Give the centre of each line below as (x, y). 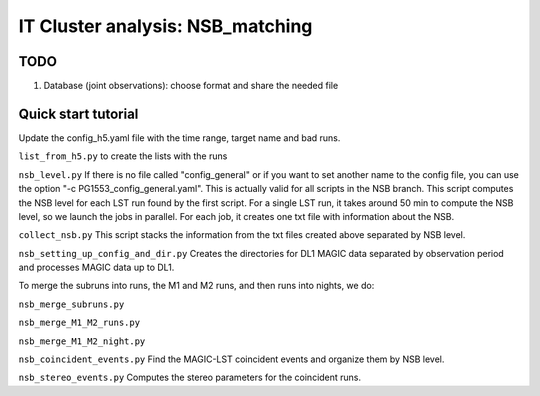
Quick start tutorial (78, 113)
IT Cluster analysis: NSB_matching (165, 26)
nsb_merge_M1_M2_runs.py (79, 323)
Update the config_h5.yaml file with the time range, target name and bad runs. (179, 137)
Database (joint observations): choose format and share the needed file (191, 86)
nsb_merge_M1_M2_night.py (82, 341)
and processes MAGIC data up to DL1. (96, 267)
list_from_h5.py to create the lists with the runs (123, 156)
